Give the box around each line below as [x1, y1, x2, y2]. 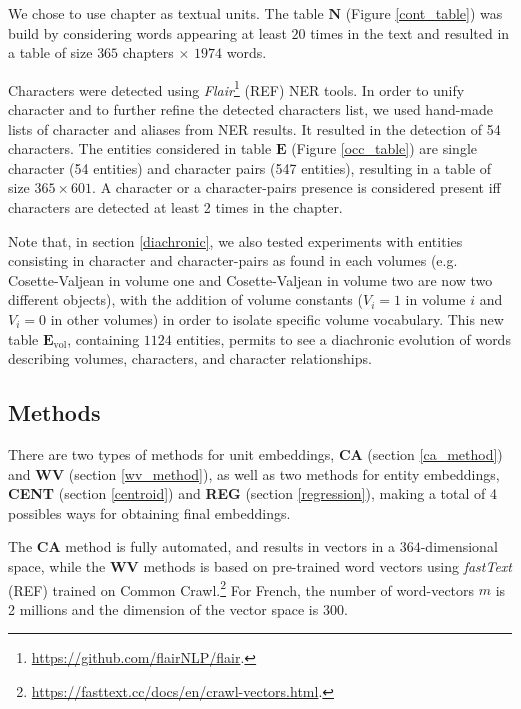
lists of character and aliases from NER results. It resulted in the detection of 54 [8, 118, 501, 139]
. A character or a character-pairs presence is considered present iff [92, 177, 501, 198]
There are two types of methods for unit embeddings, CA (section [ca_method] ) [8, 443, 503, 464]
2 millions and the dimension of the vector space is [8, 598, 319, 619]
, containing [67, 328, 140, 349]
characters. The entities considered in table [8, 138, 272, 159]
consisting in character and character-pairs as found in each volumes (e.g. [8, 250, 458, 271]
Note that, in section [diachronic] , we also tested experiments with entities [8, 230, 463, 251]
